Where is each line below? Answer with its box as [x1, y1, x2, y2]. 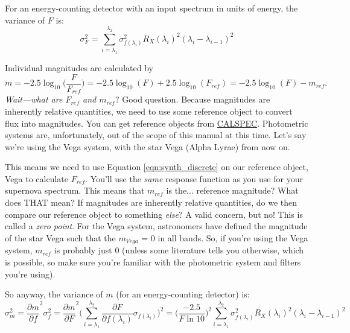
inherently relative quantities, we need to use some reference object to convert [5, 104, 293, 117]
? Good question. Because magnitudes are [115, 93, 270, 106]
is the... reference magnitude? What [166, 184, 299, 197]
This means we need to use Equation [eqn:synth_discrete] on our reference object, [5, 160, 308, 173]
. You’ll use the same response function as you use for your [85, 172, 303, 185]
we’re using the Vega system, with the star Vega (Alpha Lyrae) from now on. [5, 140, 290, 153]
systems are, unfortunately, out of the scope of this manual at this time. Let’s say [5, 128, 307, 141]
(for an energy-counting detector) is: [116, 288, 250, 300]
